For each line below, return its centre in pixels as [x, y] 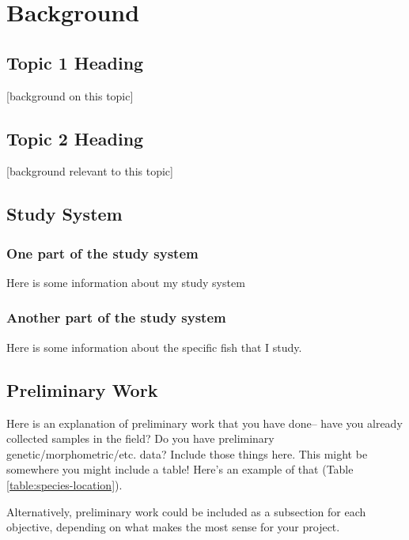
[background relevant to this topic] [90, 171]
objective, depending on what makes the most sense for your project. [173, 527]
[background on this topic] [70, 95]
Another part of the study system [116, 317]
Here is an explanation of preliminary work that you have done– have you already [204, 423]
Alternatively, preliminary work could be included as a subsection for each [186, 511]
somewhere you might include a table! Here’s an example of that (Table [180, 469]
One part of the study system [102, 253]
